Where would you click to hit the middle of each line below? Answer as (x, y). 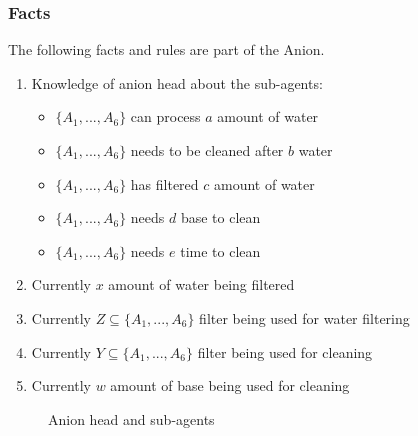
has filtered (164, 183)
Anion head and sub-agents (131, 418)
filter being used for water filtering (304, 317)
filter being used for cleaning (285, 351)
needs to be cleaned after (207, 150)
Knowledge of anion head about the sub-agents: (177, 82)
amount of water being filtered (201, 284)
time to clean (220, 250)
